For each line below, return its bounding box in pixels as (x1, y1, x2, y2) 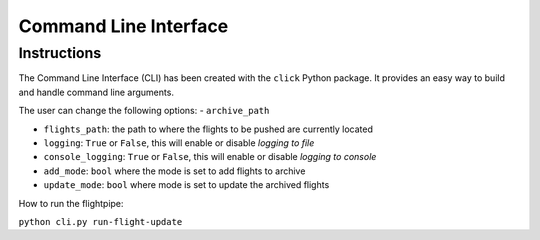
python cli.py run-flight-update (18, 216, 183, 227)
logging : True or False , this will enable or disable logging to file (43, 136, 315, 149)
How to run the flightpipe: (18, 197, 124, 209)
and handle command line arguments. (18, 86, 175, 98)
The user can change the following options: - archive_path (18, 105, 270, 117)
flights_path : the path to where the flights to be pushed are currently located (43, 123, 374, 135)
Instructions (18, 44, 102, 62)
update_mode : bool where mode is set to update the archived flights (43, 179, 330, 191)
